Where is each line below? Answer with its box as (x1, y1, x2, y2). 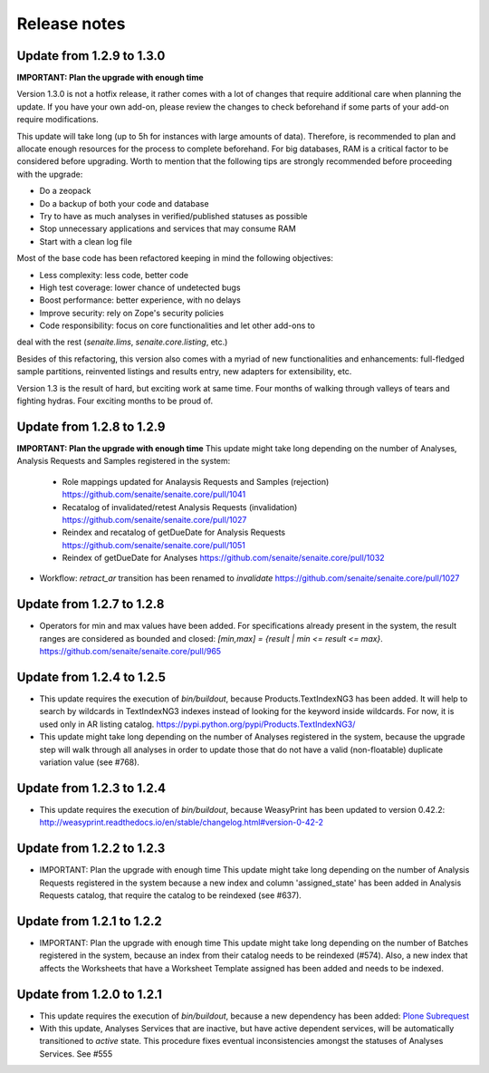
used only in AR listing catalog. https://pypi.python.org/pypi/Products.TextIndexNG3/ (39, 719, 356, 730)
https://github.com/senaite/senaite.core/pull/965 (39, 646, 222, 657)
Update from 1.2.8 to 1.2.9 (16, 419, 166, 434)
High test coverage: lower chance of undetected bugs (39, 282, 241, 293)
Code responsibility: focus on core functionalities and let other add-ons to (39, 320, 316, 331)
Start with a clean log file (39, 236, 133, 246)
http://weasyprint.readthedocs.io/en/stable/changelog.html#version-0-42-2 (39, 817, 323, 828)
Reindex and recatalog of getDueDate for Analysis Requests (62, 527, 285, 538)
